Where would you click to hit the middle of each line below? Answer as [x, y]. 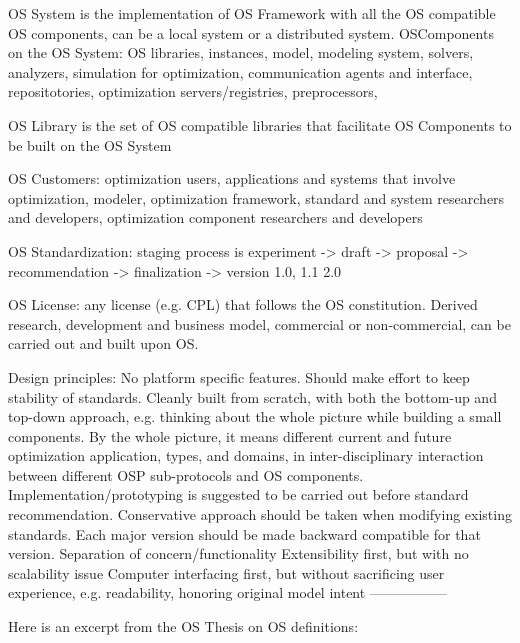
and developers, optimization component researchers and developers [215, 217]
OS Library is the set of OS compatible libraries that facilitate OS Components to [260, 124]
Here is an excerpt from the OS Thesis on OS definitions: [183, 626]
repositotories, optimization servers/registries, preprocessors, [193, 91]
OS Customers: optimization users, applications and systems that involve [232, 178]
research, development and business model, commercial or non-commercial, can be [259, 323]
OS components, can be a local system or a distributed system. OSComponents [251, 32]
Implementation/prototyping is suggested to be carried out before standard [238, 494]
